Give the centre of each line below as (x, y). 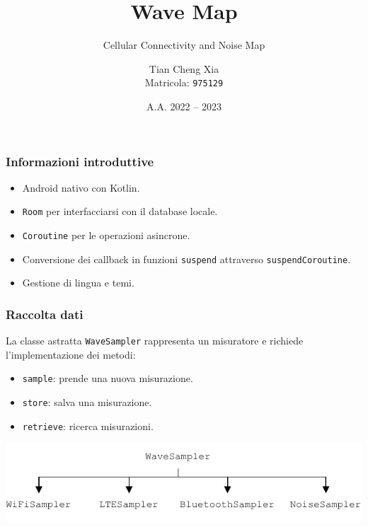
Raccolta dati (45, 314)
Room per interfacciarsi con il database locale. (120, 211)
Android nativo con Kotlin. (81, 187)
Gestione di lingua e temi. (78, 283)
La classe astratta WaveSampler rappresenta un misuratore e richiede (155, 341)
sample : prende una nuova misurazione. (108, 378)
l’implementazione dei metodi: (71, 354)
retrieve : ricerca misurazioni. (88, 425)
